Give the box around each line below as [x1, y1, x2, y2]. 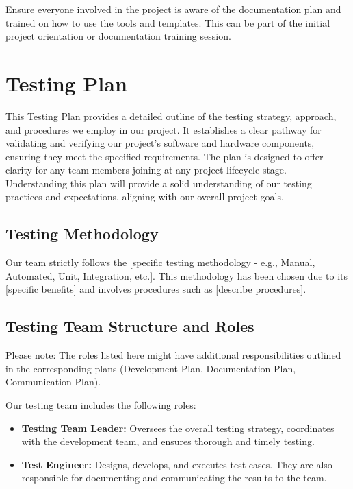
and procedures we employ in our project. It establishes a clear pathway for [5, 122, 322, 136]
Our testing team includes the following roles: [5, 398, 196, 412]
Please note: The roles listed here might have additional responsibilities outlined [5, 348, 341, 362]
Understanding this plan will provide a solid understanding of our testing [5, 176, 312, 190]
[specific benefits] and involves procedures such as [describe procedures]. [5, 282, 306, 296]
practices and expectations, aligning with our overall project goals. [5, 189, 284, 204]
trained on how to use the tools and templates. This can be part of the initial [5, 15, 330, 29]
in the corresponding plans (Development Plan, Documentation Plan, [5, 361, 296, 375]
